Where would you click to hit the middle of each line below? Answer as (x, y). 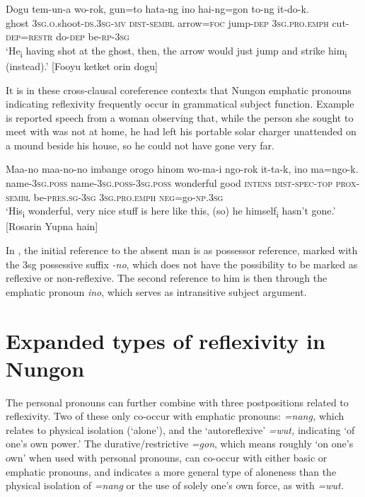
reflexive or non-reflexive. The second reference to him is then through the (167, 278)
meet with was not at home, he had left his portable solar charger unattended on (181, 131)
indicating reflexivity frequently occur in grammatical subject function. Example (180, 104)
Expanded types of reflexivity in (166, 340)
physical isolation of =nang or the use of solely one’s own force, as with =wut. (175, 485)
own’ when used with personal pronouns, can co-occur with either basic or (167, 458)
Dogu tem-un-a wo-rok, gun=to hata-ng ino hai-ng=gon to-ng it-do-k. (157, 8)
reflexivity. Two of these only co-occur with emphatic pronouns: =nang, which (175, 416)
